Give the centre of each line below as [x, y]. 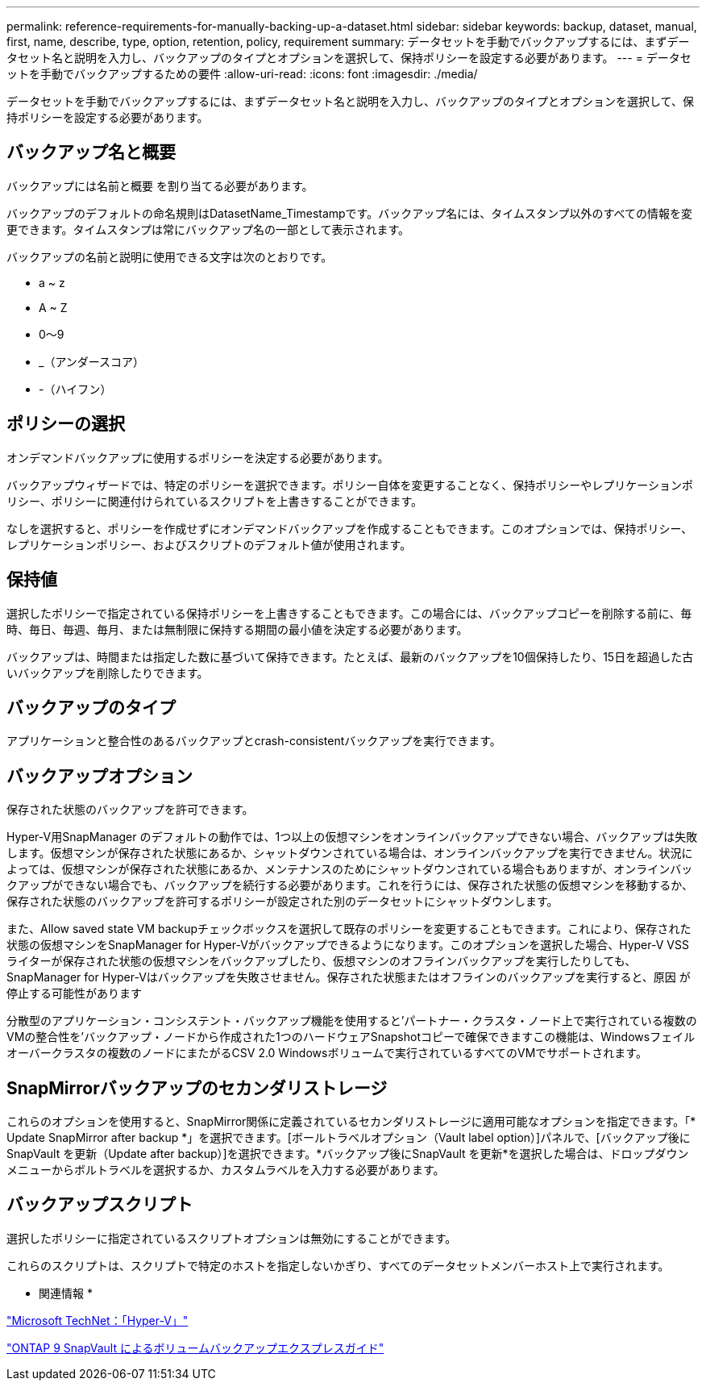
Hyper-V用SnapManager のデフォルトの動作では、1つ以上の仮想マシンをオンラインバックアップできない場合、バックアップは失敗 [352, 837]
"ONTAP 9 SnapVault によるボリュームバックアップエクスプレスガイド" [195, 1347]
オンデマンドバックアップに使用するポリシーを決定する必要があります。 [198, 457]
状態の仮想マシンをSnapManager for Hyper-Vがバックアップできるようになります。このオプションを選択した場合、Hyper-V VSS [348, 945]
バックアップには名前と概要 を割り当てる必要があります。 [160, 185]
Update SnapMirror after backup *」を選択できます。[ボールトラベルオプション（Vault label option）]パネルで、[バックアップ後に [349, 1138]
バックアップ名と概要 [91, 152]
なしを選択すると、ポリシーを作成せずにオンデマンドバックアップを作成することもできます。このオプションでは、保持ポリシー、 [350, 528]
